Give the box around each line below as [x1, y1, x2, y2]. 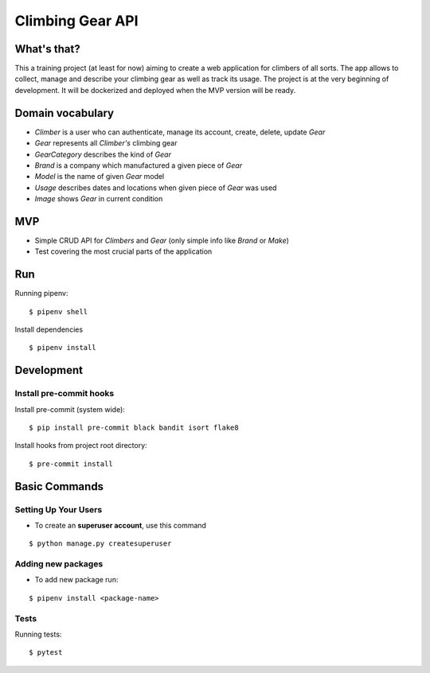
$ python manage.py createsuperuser [29, 539, 172, 548]
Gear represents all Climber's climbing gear [34, 138, 178, 148]
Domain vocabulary [14, 106, 115, 119]
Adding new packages [14, 558, 104, 570]
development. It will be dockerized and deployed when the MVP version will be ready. [14, 85, 296, 95]
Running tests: [14, 629, 62, 640]
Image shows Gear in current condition [34, 194, 163, 204]
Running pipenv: [14, 289, 68, 298]
